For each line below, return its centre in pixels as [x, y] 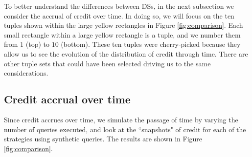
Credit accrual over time [67, 99]
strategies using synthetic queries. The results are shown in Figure [103, 139]
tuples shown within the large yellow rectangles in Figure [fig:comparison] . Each [124, 25]
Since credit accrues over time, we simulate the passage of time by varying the [121, 119]
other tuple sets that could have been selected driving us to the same [107, 63]
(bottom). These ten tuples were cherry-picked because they [151, 44]
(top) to [38, 44]
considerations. [26, 73]
